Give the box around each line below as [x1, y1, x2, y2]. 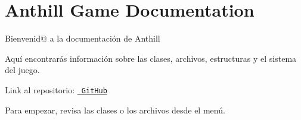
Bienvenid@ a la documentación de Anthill [5, 32, 160, 45]
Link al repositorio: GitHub [5, 83, 107, 96]
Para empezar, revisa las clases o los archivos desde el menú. [5, 103, 225, 116]
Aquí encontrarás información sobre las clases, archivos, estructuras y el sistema [5, 52, 297, 64]
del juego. [5, 64, 40, 76]
